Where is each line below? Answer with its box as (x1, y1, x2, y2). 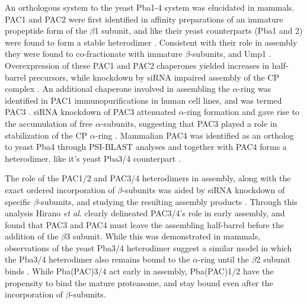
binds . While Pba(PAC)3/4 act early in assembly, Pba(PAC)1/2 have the (5, 265, 274, 277)
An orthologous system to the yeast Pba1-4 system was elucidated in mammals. (5, 1, 295, 13)
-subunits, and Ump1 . (190, 47, 271, 60)
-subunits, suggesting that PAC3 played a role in (100, 117, 277, 129)
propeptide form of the (5, 24, 87, 37)
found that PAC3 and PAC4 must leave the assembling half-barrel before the (5, 218, 284, 231)
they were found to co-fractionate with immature (5, 47, 183, 60)
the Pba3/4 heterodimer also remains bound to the (5, 253, 190, 265)
